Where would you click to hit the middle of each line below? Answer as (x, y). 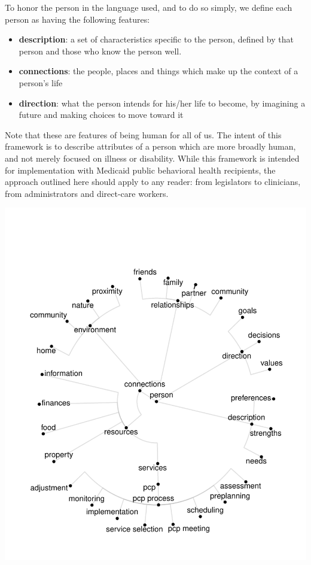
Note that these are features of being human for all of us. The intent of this (143, 134)
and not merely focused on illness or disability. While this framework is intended (152, 158)
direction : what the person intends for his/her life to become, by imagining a (162, 103)
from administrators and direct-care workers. (87, 193)
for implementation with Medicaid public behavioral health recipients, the (140, 170)
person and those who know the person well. (100, 51)
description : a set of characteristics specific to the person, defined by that (156, 39)
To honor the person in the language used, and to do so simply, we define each (149, 7)
